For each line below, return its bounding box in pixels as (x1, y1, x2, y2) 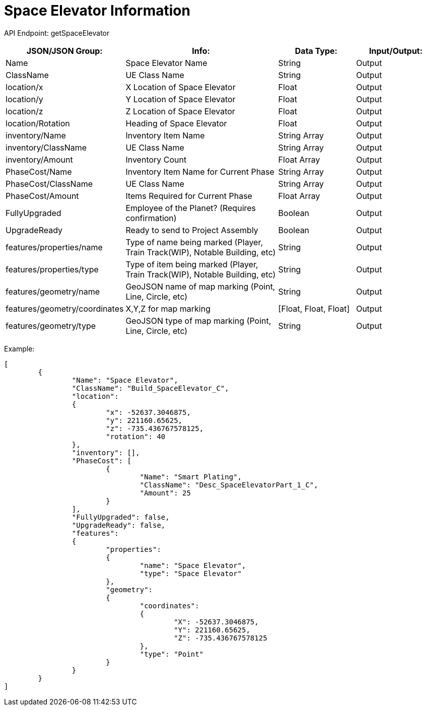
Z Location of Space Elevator (125, 106, 235, 116)
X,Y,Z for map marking (125, 303, 210, 314)
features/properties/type (6, 264, 99, 274)
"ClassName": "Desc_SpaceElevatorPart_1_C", (139, 480, 318, 489)
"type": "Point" (139, 650, 204, 658)
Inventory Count (125, 154, 187, 165)
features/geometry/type (6, 320, 96, 331)
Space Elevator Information (4, 2, 190, 19)
